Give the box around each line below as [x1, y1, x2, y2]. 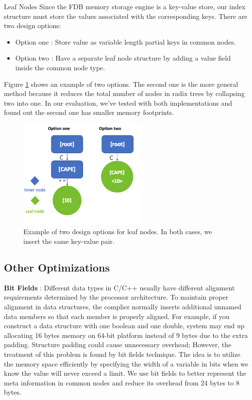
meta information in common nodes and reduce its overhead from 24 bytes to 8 [4, 377, 239, 387]
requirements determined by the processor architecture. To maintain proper [4, 292, 229, 302]
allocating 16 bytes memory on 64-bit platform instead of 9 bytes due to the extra [4, 330, 248, 340]
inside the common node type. [15, 62, 105, 72]
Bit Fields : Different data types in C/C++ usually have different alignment [4, 282, 235, 292]
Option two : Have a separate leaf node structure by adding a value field [15, 53, 231, 63]
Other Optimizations [4, 259, 110, 274]
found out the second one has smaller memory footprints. [4, 107, 174, 117]
